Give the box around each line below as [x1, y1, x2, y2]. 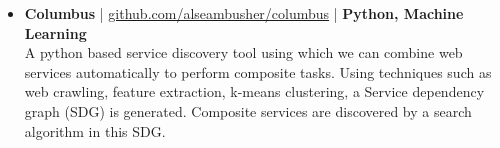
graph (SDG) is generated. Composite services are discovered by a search [24, 100, 472, 121]
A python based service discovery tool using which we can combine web [24, 42, 463, 63]
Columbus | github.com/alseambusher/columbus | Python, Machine [24, 3, 464, 23]
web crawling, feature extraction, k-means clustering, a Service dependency [24, 81, 485, 102]
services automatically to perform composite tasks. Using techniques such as [24, 61, 492, 82]
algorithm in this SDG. [24, 120, 166, 141]
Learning [24, 22, 87, 43]
